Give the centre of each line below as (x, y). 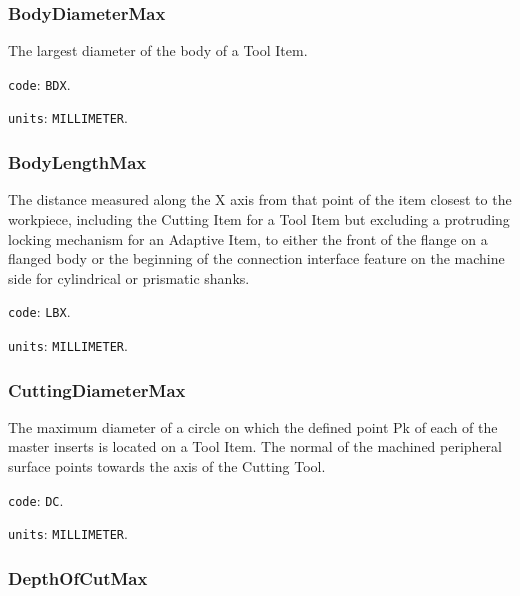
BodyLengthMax (77, 162)
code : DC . (36, 499)
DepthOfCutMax (78, 577)
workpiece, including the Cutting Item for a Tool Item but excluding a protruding (259, 218)
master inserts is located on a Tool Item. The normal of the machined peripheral (255, 446)
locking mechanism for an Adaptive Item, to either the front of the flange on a (248, 238)
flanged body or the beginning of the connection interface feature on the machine (256, 258)
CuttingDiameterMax (97, 389)
